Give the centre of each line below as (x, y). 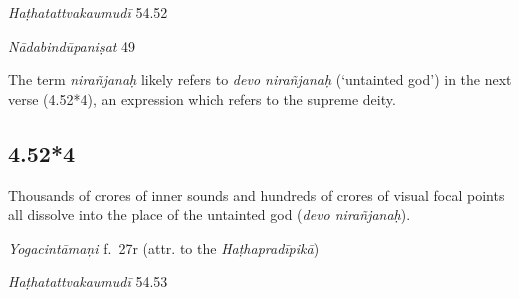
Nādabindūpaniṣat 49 (72, 45)
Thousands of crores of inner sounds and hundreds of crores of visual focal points (256, 194)
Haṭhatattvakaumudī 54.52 (88, 12)
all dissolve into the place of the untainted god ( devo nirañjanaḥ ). (209, 214)
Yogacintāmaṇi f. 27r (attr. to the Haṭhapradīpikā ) (164, 247)
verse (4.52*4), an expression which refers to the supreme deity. (202, 98)
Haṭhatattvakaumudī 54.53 (88, 281)
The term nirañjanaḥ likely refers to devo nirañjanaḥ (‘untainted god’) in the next (260, 79)
